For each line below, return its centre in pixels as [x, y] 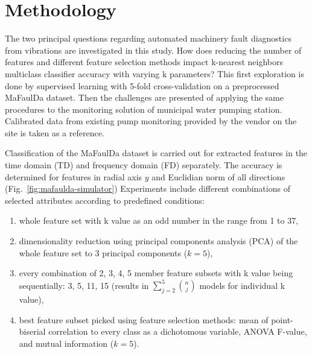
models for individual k [242, 285]
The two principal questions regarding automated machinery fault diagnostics [148, 38]
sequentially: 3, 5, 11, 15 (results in [84, 285]
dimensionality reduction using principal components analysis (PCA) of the [158, 241]
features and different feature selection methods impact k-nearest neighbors [144, 62]
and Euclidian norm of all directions [218, 176]
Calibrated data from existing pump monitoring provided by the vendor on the [151, 121]
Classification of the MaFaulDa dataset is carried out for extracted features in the [156, 153]
